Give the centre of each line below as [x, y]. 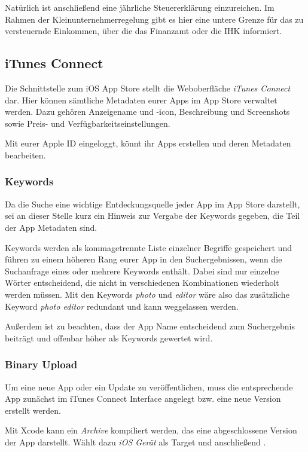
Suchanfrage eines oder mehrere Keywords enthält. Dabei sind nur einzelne [142, 271]
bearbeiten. [25, 155]
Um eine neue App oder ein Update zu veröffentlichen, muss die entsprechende [149, 387]
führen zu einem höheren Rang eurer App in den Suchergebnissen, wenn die [144, 259]
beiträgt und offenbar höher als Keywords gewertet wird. [109, 338]
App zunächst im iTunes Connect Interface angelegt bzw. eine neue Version [143, 398]
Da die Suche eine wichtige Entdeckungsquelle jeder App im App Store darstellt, [153, 204]
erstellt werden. [33, 410]
